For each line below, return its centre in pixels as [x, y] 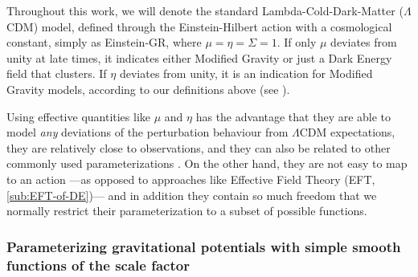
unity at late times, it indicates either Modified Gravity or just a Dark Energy [199, 57]
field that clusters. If [57, 73]
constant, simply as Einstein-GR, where [104, 42]
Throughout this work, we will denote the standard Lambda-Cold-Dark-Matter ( [205, 10]
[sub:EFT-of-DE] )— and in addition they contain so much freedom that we [192, 195]
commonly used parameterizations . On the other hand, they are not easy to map [207, 163]
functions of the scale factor [98, 265]
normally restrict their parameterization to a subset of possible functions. [187, 211]
